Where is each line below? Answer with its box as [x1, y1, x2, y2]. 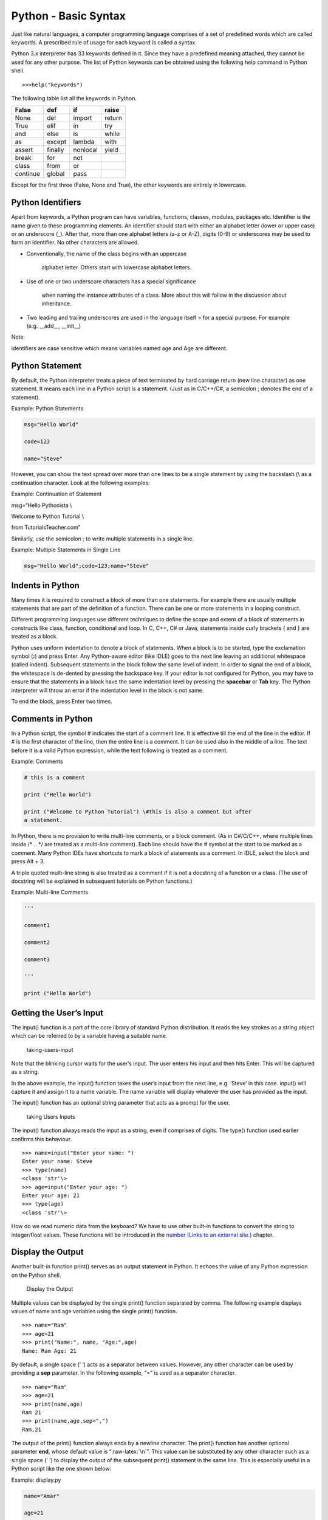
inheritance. [41, 300, 72, 307]
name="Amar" [24, 1493, 60, 1499]
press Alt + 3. [11, 858, 45, 865]
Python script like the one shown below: [11, 1465, 112, 1473]
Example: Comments [11, 758, 63, 765]
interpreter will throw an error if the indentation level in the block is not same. [11, 686, 204, 694]
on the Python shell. [11, 1271, 61, 1279]
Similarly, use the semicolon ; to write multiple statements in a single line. [11, 535, 194, 542]
